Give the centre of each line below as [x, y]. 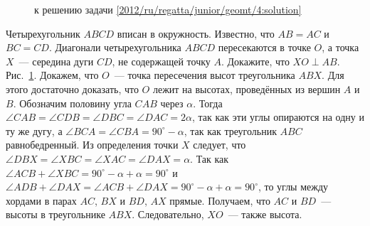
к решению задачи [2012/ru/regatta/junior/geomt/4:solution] [168, 9]
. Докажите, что [255, 61]
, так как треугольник [230, 130]
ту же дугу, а [34, 130]
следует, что [220, 145]
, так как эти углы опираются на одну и [278, 117]
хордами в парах [41, 200]
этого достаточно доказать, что [72, 88]
